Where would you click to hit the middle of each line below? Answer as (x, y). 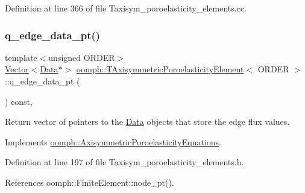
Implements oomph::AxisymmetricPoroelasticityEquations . (113, 141)
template (21, 57)
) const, (19, 101)
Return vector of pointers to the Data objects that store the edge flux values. (147, 122)
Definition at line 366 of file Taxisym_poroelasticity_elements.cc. (126, 8)
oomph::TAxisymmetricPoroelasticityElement (160, 69)
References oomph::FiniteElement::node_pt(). (90, 182)
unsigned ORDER (82, 57)
